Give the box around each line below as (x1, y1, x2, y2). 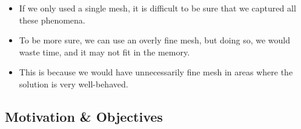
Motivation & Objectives (5, 107, 163, 125)
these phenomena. (19, 13, 85, 26)
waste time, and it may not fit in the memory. (19, 45, 190, 58)
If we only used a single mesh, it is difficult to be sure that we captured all (19, 2, 296, 14)
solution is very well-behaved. (19, 77, 128, 90)
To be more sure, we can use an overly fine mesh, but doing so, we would (19, 34, 290, 46)
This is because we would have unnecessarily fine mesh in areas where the (19, 66, 293, 78)
